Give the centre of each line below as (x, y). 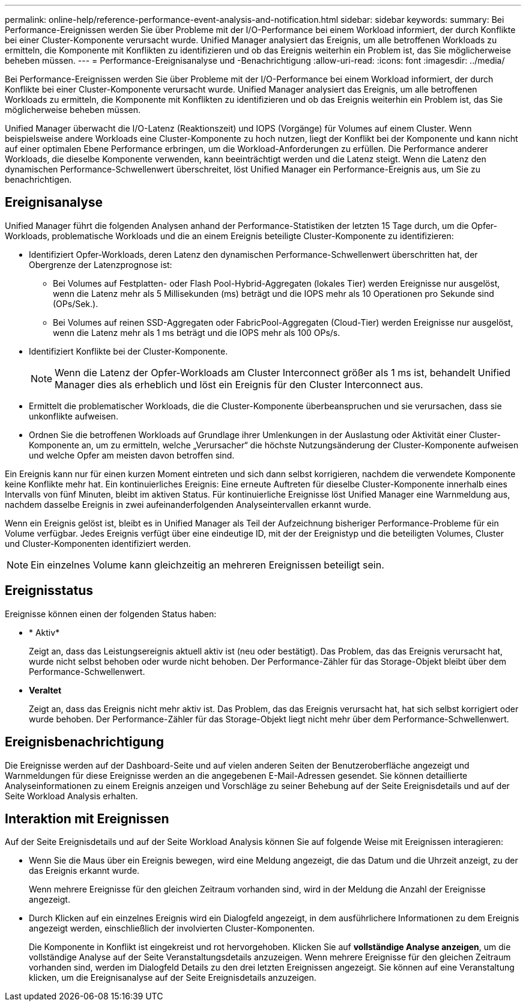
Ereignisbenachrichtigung (85, 742)
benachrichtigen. (38, 179)
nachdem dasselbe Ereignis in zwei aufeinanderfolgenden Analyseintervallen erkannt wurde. (188, 504)
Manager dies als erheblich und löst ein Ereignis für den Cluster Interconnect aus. (239, 384)
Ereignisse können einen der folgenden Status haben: (111, 614)
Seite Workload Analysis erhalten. (71, 796)
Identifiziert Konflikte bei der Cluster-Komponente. (128, 351)
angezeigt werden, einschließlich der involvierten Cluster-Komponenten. (172, 928)
